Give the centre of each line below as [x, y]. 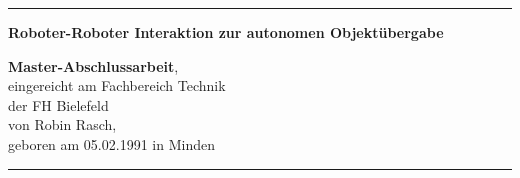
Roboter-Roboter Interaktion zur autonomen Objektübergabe [226, 32]
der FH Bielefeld [58, 104]
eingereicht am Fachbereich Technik [117, 85]
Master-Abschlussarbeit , [93, 65]
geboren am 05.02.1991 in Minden [111, 143]
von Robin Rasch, [62, 124]
